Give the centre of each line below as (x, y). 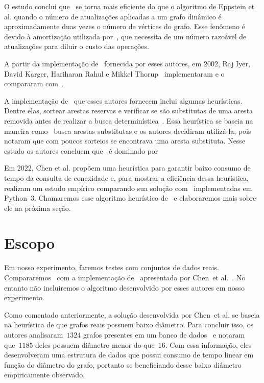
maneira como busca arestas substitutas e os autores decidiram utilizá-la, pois (128, 130)
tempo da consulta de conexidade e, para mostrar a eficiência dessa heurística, (126, 177)
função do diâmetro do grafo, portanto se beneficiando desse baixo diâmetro (123, 364)
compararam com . (34, 83)
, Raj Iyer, (234, 63)
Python (16, 198)
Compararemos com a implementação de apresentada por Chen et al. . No (125, 277)
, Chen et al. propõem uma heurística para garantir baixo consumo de (141, 168)
